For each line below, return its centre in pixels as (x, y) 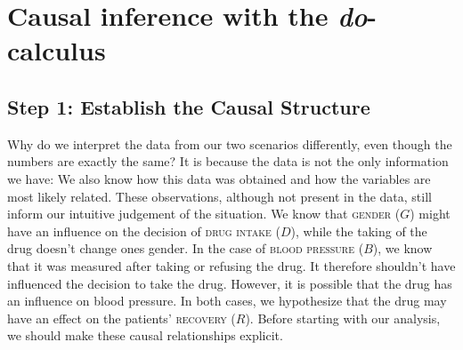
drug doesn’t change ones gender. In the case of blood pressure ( (186, 248)
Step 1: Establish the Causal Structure (189, 106)
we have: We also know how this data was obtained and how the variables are (219, 178)
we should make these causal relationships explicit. (145, 335)
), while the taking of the (359, 231)
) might (430, 214)
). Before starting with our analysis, (343, 318)
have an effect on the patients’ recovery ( (122, 318)
